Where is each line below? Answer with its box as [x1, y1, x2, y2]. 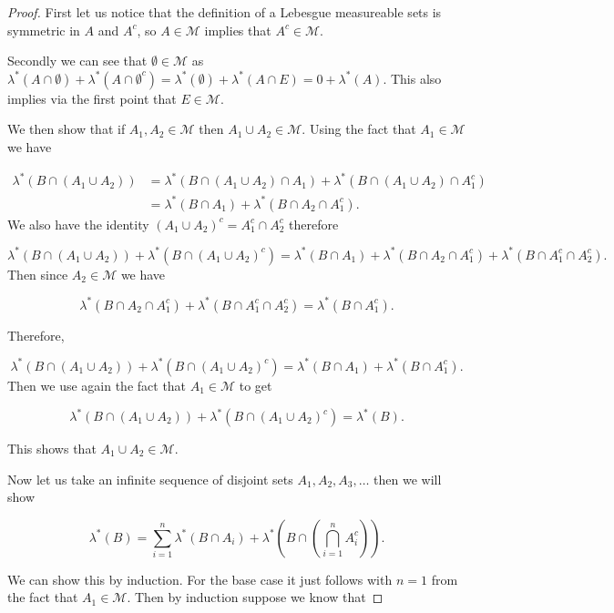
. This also [383, 68, 442, 87]
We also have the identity [7, 214, 149, 233]
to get [239, 375, 272, 394]
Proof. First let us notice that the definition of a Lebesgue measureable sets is [7, 3, 442, 21]
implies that [204, 20, 271, 39]
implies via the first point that [7, 88, 177, 107]
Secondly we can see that [7, 51, 148, 70]
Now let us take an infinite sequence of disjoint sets [7, 469, 293, 488]
